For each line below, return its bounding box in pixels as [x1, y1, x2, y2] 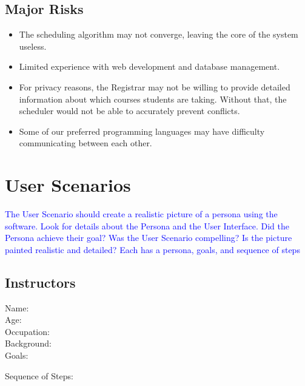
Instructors [5, 273, 76, 291]
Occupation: [5, 325, 50, 337]
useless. [19, 39, 47, 52]
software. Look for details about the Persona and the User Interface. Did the [5, 219, 289, 232]
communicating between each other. [19, 137, 152, 149]
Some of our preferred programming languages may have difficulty [19, 124, 265, 137]
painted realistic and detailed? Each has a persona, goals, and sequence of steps [5, 243, 300, 256]
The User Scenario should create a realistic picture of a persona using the [5, 208, 278, 220]
